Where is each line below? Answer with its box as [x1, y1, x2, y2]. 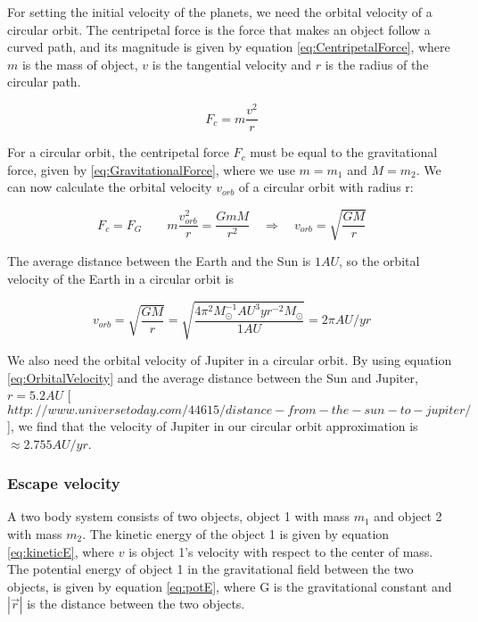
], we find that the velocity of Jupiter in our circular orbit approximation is [7, 416, 418, 435]
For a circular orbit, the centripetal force [7, 143, 229, 162]
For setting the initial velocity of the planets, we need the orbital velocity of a [7, 3, 433, 21]
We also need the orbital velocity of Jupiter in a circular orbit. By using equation [7, 351, 452, 369]
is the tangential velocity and [152, 54, 311, 73]
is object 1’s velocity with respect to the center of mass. [128, 542, 433, 560]
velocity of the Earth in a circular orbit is [7, 270, 235, 288]
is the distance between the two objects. [27, 594, 245, 613]
